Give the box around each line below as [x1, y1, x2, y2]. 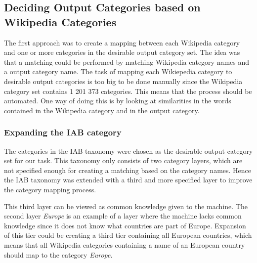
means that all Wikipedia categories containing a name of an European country [4, 239, 245, 250]
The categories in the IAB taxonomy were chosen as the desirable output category [4, 145, 253, 156]
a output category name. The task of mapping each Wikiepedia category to [4, 66, 232, 77]
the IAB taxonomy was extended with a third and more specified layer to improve [4, 175, 253, 185]
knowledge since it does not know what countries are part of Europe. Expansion [4, 220, 246, 230]
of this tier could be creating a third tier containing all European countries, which [4, 230, 252, 240]
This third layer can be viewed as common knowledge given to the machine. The [4, 201, 248, 211]
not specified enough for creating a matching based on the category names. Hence [4, 165, 252, 175]
